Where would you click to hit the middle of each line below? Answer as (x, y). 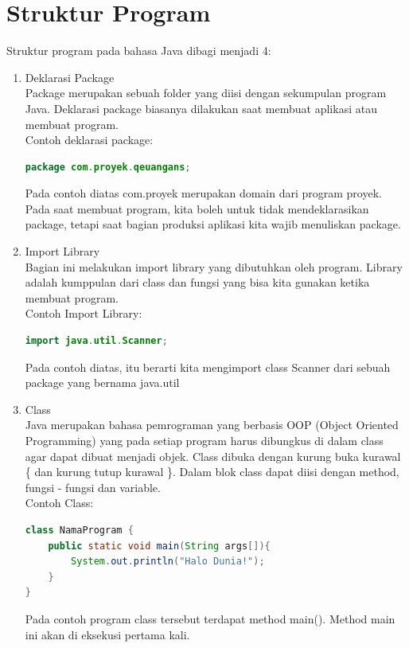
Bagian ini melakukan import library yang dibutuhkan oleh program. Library (214, 266)
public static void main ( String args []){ (159, 546)
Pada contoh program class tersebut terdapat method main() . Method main (210, 618)
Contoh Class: (59, 503)
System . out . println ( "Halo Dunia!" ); (168, 562)
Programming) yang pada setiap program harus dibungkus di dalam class (204, 440)
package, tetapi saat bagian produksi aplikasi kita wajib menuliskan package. (213, 224)
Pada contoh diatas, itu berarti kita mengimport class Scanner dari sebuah (208, 367)
